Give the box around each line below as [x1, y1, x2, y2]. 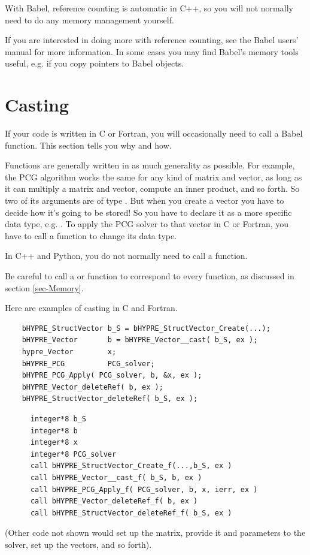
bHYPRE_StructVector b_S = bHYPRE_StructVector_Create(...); [22, 324, 271, 333]
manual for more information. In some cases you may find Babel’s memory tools [5, 45, 299, 58]
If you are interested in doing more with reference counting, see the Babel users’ [5, 34, 299, 46]
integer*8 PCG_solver [30, 450, 117, 459]
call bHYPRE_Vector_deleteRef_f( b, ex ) [30, 497, 198, 506]
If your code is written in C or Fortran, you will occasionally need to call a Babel [5, 127, 303, 140]
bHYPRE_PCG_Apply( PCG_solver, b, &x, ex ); [22, 371, 202, 380]
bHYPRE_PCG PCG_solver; [22, 359, 155, 368]
